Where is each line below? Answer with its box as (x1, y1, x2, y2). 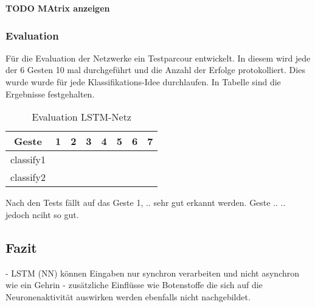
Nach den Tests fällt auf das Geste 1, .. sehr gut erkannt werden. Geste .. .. (5, 196, 286, 209)
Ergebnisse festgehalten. (5, 87, 95, 100)
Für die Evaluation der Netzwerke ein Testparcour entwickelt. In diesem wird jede (5, 51, 311, 64)
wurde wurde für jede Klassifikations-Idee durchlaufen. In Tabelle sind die (5, 76, 281, 88)
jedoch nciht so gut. (5, 208, 79, 221)
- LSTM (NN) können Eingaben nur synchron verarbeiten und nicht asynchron (5, 266, 300, 279)
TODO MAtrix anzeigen (5, 2, 110, 14)
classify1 (10, 152, 46, 167)
